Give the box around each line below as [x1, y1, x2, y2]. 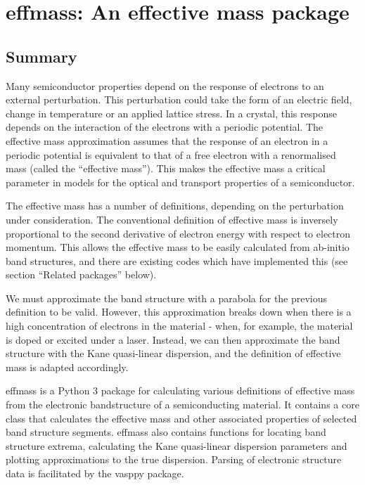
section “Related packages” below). [6, 267, 157, 282]
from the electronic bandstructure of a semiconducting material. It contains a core [6, 397, 359, 412]
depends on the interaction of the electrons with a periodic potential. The [6, 119, 324, 134]
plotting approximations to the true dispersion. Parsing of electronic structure [6, 452, 342, 467]
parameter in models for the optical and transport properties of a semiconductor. [6, 174, 355, 189]
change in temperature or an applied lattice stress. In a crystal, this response [6, 105, 337, 120]
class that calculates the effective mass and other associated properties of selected [6, 410, 357, 425]
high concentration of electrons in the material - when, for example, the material [6, 318, 353, 333]
